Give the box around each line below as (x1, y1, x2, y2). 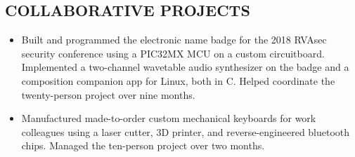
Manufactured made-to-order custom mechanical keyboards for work (21, 111, 316, 125)
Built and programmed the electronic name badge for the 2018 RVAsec (21, 32, 327, 47)
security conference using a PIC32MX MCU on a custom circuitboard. (21, 46, 325, 60)
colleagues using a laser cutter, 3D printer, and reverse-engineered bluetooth (21, 124, 350, 139)
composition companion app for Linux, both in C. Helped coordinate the (21, 73, 335, 88)
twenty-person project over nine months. (21, 87, 195, 102)
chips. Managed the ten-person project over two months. (21, 138, 265, 153)
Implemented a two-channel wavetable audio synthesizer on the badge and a (21, 60, 349, 74)
